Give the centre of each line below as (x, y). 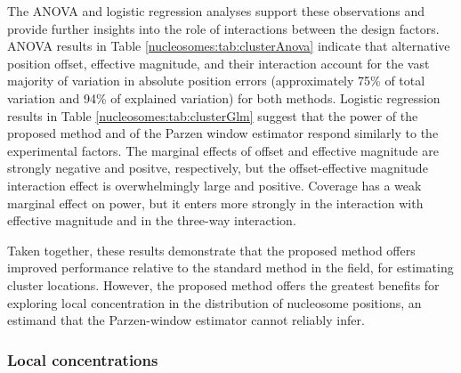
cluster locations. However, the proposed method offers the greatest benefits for (223, 284)
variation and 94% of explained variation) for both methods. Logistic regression (224, 97)
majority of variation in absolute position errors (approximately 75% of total (216, 81)
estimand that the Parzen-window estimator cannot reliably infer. (186, 320)
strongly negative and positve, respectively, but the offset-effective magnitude (218, 168)
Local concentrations (83, 359)
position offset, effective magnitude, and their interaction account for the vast (218, 63)
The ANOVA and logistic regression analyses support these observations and (216, 11)
